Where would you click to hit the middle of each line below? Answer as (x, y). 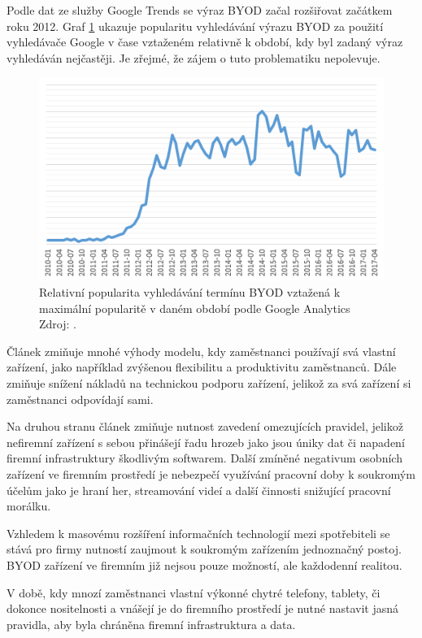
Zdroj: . (58, 324)
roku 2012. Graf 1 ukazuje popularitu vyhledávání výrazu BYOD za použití (195, 26)
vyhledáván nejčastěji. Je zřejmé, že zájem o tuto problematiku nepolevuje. (194, 57)
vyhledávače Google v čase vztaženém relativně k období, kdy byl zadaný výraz (205, 42)
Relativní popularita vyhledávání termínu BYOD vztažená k (190, 292)
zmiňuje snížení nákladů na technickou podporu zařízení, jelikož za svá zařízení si (209, 382)
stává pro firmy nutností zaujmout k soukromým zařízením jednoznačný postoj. (204, 549)
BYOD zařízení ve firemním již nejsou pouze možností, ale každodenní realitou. (204, 564)
